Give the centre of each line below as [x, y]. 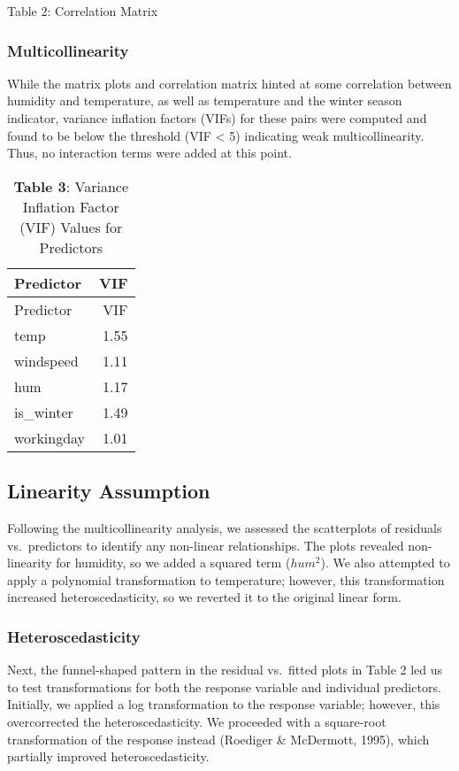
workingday [50, 437]
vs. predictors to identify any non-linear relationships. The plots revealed [206, 545]
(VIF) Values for [71, 227]
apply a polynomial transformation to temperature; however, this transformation [226, 579]
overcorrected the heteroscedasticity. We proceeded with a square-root [197, 721]
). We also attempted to [385, 563]
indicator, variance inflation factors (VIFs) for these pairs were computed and [217, 118]
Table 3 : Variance [71, 186]
